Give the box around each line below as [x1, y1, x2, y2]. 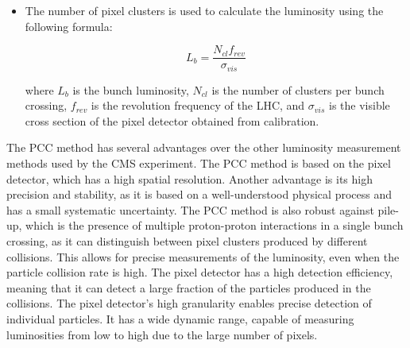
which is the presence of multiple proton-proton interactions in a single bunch [25, 217, 404, 234]
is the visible [329, 97, 390, 114]
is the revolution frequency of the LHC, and [91, 97, 305, 114]
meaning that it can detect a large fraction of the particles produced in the [6, 279, 371, 296]
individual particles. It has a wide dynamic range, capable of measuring [6, 311, 354, 327]
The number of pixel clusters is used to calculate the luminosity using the [25, 2, 384, 18]
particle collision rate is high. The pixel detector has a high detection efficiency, [6, 264, 393, 280]
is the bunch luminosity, [72, 81, 189, 98]
